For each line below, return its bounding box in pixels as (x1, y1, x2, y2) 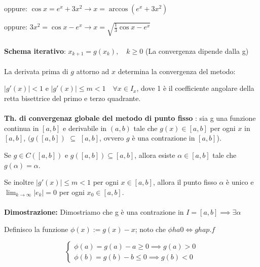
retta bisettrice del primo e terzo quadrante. (4, 93, 141, 104)
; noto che (135, 223, 166, 234)
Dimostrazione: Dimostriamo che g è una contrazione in (4, 207, 184, 217)
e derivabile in (63, 122, 107, 133)
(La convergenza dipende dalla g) (145, 45, 249, 56)
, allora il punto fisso (153, 177, 217, 187)
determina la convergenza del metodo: (118, 65, 236, 76)
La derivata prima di (4, 65, 68, 76)
